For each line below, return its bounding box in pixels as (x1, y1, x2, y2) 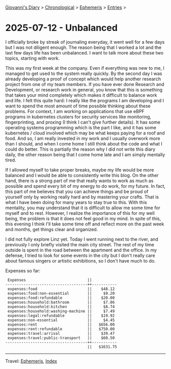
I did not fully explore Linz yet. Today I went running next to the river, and (5, 236, 159, 242)
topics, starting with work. (5, 55, 60, 61)
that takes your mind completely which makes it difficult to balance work (5, 92, 157, 98)
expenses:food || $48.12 (7, 286, 115, 292)
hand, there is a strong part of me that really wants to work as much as (5, 178, 154, 184)
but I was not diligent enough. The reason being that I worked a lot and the (5, 44, 162, 50)
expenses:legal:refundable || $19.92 (7, 313, 115, 318)
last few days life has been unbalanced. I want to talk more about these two (5, 49, 164, 55)
